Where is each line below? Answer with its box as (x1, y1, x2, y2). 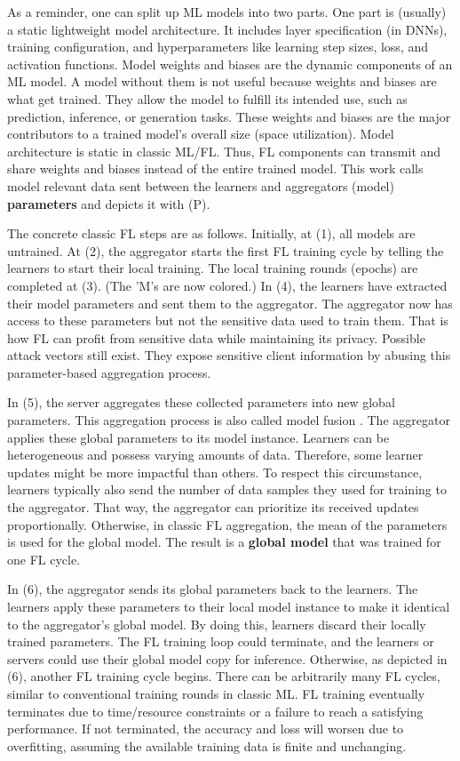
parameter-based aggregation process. (7, 363, 211, 381)
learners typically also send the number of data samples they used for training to (7, 480, 447, 499)
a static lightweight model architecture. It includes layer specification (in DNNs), (7, 20, 448, 38)
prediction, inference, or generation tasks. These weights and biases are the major (7, 107, 451, 125)
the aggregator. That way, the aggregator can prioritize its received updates (7, 498, 419, 517)
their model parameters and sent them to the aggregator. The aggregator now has (7, 293, 453, 312)
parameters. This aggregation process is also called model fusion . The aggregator (7, 411, 450, 429)
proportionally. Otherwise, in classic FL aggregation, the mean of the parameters (7, 515, 448, 533)
